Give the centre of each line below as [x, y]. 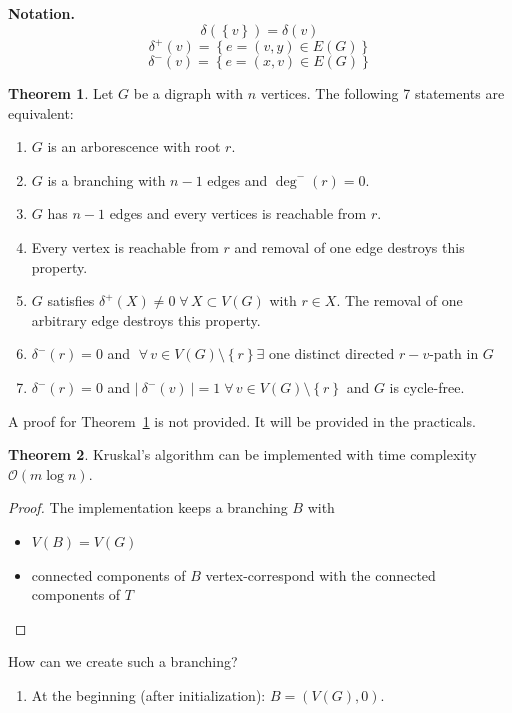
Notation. [41, 13]
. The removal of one [399, 300]
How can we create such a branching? [123, 661]
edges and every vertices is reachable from [238, 213]
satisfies [71, 300]
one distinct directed [331, 353]
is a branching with [106, 179]
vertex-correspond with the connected [320, 574]
